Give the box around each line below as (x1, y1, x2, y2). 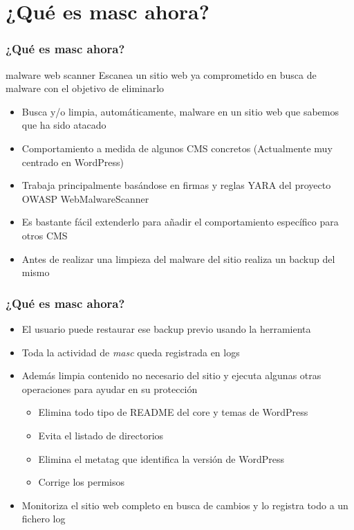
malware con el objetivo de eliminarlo (6, 81, 165, 95)
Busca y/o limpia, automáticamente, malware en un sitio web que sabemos (21, 104, 339, 118)
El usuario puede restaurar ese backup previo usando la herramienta (21, 321, 311, 336)
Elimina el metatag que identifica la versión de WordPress (38, 451, 284, 466)
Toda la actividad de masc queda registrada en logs (21, 345, 240, 359)
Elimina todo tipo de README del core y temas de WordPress (38, 405, 308, 419)
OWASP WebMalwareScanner (21, 191, 149, 205)
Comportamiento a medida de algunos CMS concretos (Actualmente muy (21, 140, 333, 155)
